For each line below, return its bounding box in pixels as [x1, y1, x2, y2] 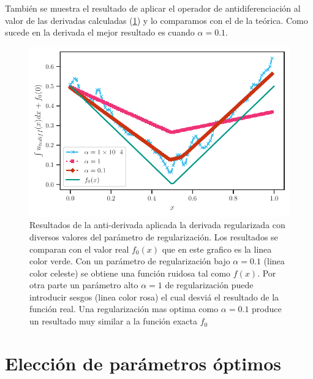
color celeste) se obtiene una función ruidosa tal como [29, 266, 231, 279]
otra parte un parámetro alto [29, 278, 138, 291]
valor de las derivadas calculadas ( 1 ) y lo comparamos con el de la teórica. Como [5, 13, 308, 26]
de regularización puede [165, 278, 254, 291]
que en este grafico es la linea [162, 242, 272, 255]
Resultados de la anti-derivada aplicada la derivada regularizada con [29, 218, 285, 231]
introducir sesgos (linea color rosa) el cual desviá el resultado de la [29, 290, 279, 303]
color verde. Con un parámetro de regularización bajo [29, 255, 230, 267]
